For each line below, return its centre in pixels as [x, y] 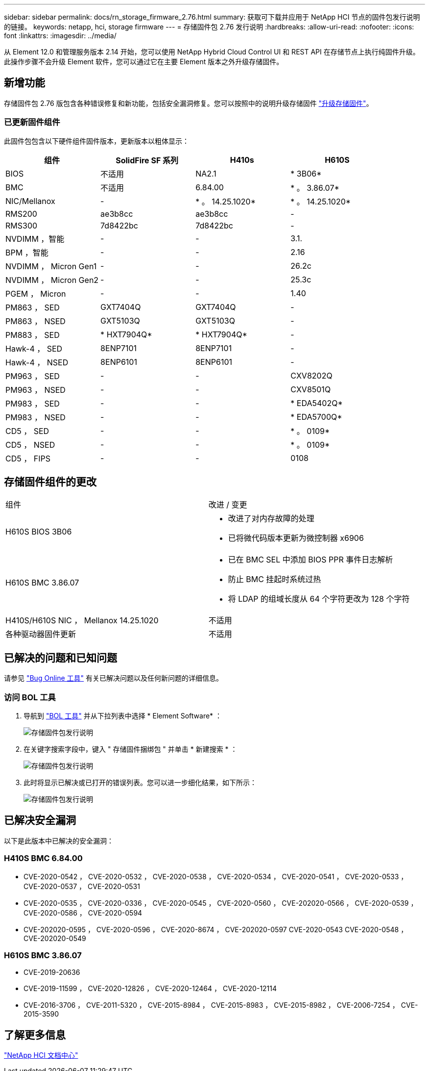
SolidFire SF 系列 [147, 160]
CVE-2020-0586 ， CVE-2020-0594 [83, 913]
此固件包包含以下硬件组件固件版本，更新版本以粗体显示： [96, 141]
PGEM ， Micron [36, 293]
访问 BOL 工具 [30, 697]
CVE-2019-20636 [52, 972]
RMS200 [21, 214]
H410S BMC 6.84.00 [43, 858]
